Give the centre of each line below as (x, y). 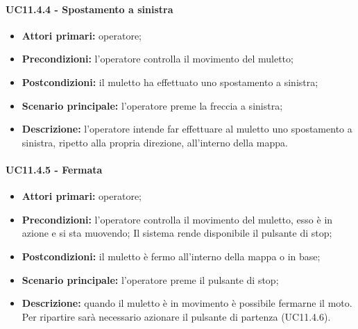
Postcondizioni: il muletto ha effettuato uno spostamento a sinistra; (170, 82)
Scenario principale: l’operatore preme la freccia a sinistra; (152, 105)
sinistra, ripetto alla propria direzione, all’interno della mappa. (155, 142)
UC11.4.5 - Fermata (54, 169)
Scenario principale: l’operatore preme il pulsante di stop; (150, 279)
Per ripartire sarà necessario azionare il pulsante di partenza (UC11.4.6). (176, 316)
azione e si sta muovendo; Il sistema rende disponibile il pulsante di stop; (177, 233)
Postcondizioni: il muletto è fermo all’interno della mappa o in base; (171, 256)
